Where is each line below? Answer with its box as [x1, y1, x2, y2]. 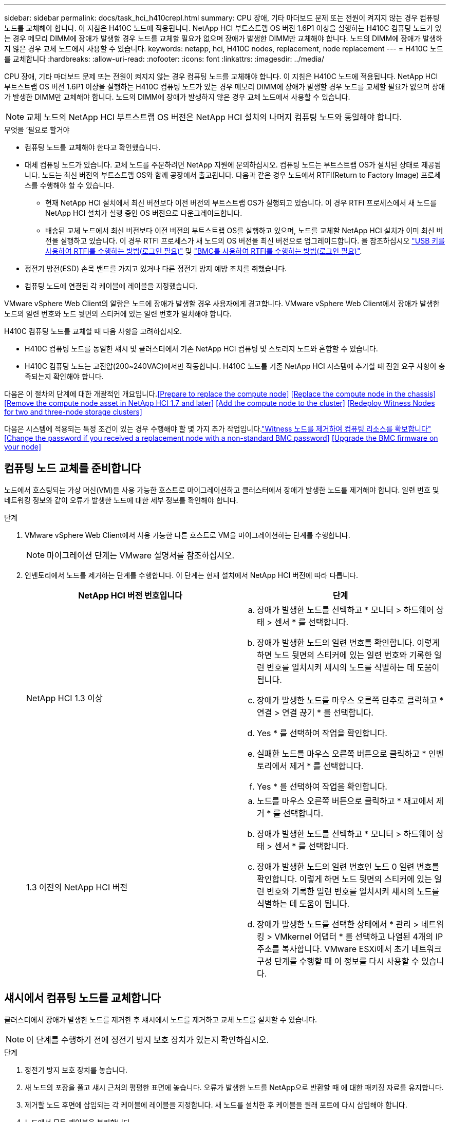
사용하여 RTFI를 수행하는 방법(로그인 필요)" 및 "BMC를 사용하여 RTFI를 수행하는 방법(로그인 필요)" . [45, 247, 362, 255]
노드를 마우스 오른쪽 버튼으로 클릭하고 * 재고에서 [257, 795, 434, 806]
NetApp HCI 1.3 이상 [26, 693, 103, 703]
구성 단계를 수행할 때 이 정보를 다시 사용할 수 [257, 956, 419, 966]
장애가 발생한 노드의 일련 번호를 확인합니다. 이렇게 [257, 637, 440, 648]
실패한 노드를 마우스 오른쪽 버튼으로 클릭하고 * [257, 748, 426, 759]
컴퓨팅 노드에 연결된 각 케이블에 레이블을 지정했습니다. [25, 282, 198, 290]
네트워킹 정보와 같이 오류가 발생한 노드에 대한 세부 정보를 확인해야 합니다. [4, 495, 238, 504]
